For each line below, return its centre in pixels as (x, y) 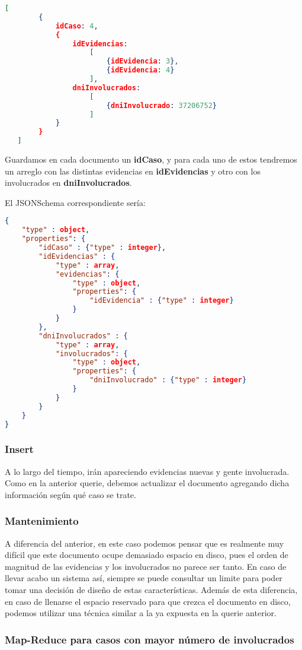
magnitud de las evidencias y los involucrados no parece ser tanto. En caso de (146, 566)
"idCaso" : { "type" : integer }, (102, 248)
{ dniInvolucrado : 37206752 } (162, 105)
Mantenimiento (42, 521)
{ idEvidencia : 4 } (140, 70)
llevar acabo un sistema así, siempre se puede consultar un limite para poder (144, 578)
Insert (19, 449)
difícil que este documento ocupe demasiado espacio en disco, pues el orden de (147, 555)
